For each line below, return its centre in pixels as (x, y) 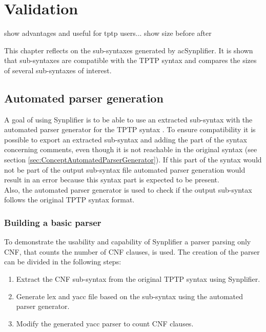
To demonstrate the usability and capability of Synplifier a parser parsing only (128, 242)
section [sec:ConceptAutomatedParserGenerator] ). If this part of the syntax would (133, 160)
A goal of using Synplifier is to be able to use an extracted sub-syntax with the (128, 119)
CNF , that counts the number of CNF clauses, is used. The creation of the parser (132, 251)
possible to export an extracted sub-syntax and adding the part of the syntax (126, 139)
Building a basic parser (53, 222)
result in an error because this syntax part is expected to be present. (112, 180)
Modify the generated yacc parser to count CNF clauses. (105, 323)
